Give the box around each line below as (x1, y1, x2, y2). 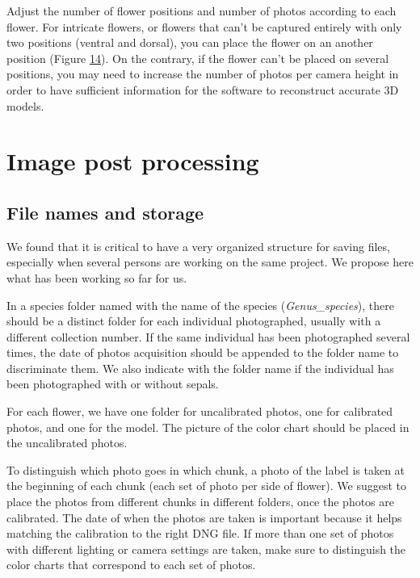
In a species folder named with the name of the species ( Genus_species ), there (6, 296, 394, 313)
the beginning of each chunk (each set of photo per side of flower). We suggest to (6, 477, 407, 494)
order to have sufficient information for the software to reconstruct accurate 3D (6, 81, 399, 98)
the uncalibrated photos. (6, 434, 128, 451)
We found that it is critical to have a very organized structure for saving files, (6, 237, 390, 254)
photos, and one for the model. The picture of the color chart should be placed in (6, 418, 409, 435)
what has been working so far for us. (6, 269, 187, 286)
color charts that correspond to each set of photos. (6, 556, 256, 573)
